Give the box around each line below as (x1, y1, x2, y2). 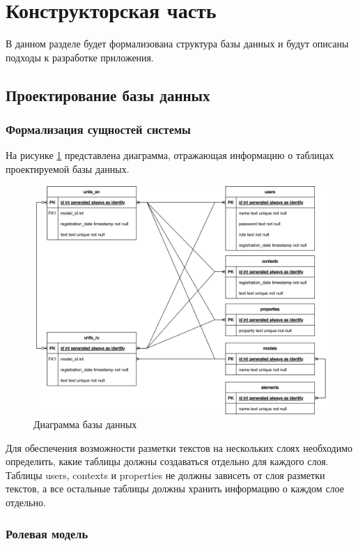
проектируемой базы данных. (6, 161, 130, 176)
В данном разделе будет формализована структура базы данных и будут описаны (6, 36, 349, 51)
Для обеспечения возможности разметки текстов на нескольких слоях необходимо (6, 440, 353, 455)
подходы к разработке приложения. (6, 50, 154, 64)
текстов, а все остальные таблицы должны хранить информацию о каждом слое (6, 481, 344, 496)
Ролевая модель (6, 524, 88, 542)
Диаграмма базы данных (33, 417, 137, 432)
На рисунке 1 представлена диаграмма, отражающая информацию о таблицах (6, 148, 334, 162)
